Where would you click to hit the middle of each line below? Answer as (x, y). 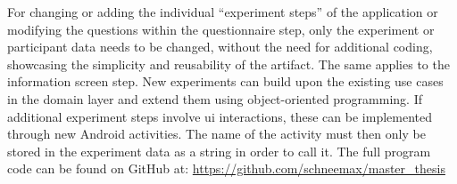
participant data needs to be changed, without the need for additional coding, (220, 47)
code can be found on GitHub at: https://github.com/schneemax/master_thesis (226, 168)
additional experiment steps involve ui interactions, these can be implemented (220, 116)
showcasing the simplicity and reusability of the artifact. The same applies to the (228, 64)
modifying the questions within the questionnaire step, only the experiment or (221, 29)
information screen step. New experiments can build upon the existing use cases (225, 81)
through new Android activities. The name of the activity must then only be (216, 134)
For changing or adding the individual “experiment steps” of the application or (223, 12)
